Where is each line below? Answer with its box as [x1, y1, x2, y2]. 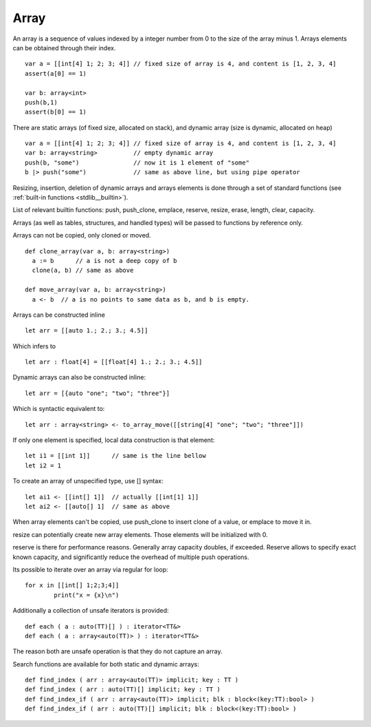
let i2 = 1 [25, 461, 62, 470]
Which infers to [12, 341, 56, 350]
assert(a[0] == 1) [25, 70, 87, 77]
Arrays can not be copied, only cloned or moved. [12, 231, 151, 240]
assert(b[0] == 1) [25, 108, 87, 116]
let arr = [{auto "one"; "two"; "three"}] [25, 389, 170, 397]
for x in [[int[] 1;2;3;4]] [25, 582, 120, 589]
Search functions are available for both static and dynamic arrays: [12, 660, 199, 668]
